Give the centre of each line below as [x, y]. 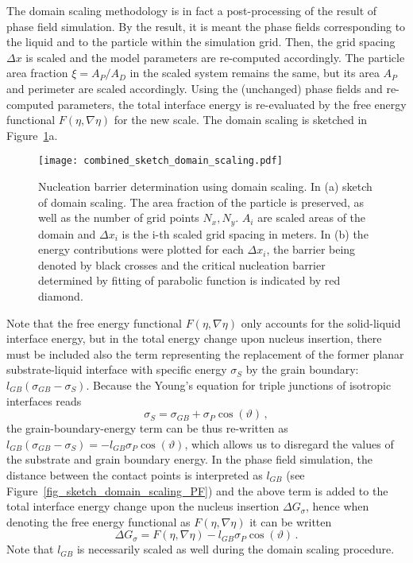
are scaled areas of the [312, 217]
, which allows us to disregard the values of [289, 443]
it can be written [291, 521]
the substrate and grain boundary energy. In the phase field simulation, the [189, 459]
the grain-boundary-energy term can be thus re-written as [147, 428]
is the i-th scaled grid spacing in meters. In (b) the [245, 233]
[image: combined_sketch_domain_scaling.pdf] [160, 161]
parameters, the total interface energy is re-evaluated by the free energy [232, 104]
